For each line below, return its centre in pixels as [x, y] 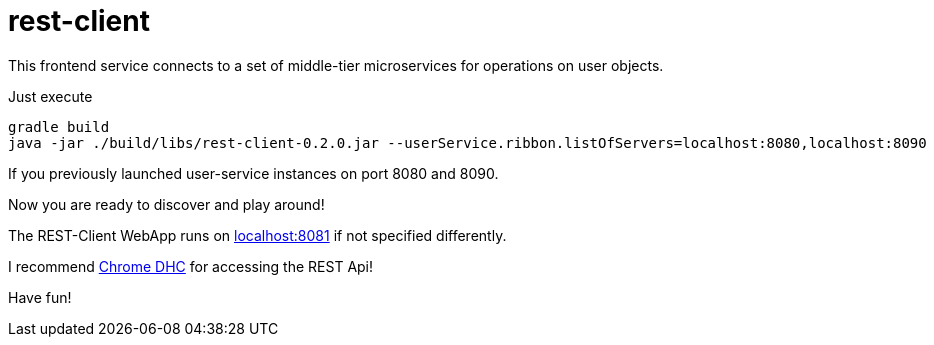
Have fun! [40, 297]
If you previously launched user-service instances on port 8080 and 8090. [253, 173]
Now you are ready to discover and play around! [166, 204]
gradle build [59, 126]
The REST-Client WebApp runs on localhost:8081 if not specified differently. [257, 235]
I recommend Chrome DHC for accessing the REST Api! [191, 266]
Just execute [50, 96]
